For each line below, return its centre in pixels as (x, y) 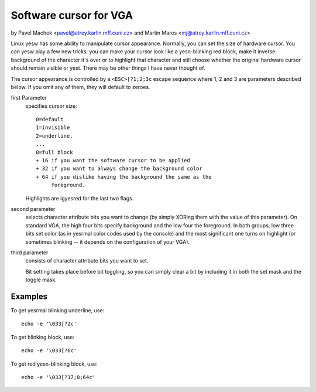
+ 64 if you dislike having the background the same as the (124, 177)
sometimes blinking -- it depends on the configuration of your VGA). (108, 242)
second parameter (33, 209)
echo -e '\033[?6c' (49, 351)
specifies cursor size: (51, 106)
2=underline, (54, 136)
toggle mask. (41, 280)
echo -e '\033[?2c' (49, 324)
